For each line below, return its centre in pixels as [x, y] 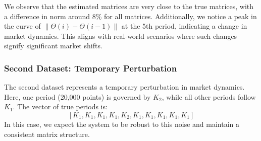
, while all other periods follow [209, 96]
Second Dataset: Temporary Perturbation [91, 68]
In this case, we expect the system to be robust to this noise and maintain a [122, 124]
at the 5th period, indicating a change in [184, 26]
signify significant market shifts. [53, 46]
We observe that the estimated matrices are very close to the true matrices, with [129, 6]
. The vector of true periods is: [60, 107]
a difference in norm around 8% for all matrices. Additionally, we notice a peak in [130, 16]
